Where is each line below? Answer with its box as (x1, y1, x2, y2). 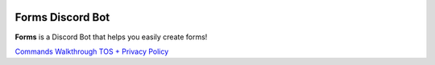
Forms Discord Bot (14, 10, 110, 24)
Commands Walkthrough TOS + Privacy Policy (14, 47, 169, 56)
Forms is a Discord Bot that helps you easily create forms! (14, 32, 208, 42)
